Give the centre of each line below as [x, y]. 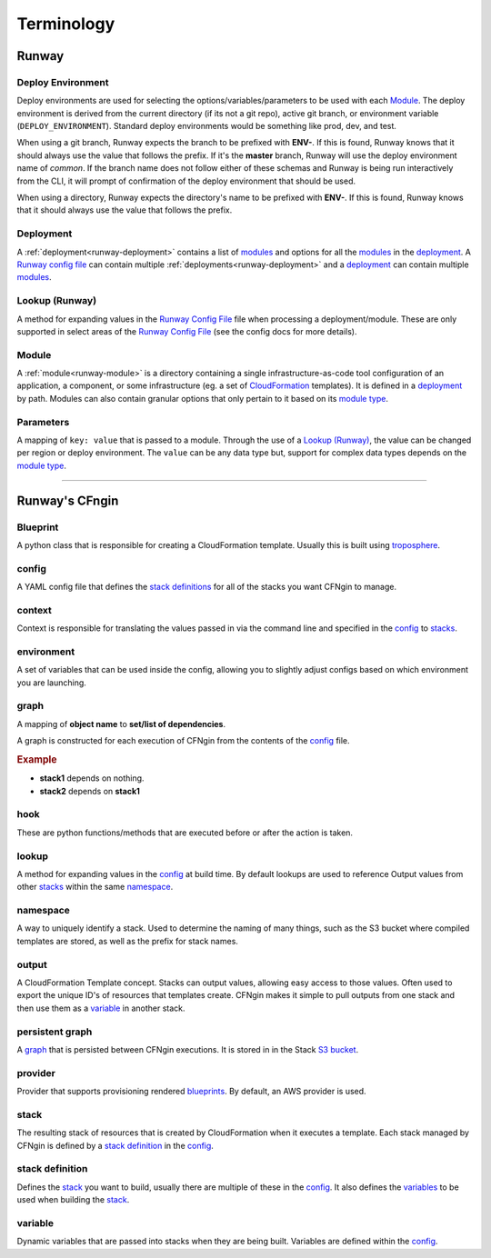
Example [37, 760]
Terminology [66, 24]
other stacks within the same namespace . [95, 887]
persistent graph [55, 1032]
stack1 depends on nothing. [92, 778]
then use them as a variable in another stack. [101, 1008]
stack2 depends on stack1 [90, 791]
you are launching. [51, 683]
